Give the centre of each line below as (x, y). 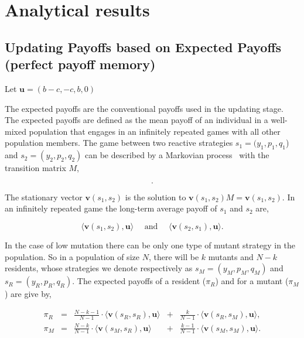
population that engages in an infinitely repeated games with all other (155, 131)
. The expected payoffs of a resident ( (139, 281)
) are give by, (28, 294)
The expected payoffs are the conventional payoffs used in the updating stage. (144, 108)
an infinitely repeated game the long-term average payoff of (111, 208)
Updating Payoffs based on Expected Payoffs (143, 47)
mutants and (231, 256)
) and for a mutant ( (252, 281)
